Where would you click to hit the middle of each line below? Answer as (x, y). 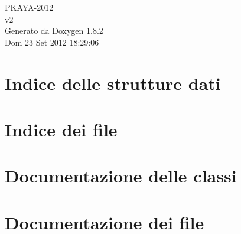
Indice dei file (61, 129)
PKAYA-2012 (29, 7)
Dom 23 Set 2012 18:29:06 (52, 42)
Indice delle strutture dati (113, 83)
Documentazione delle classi (121, 176)
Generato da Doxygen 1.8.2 (54, 31)
